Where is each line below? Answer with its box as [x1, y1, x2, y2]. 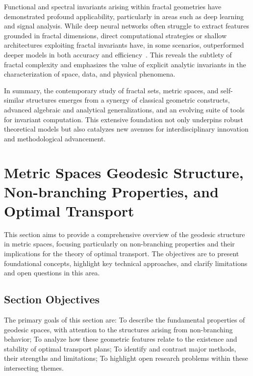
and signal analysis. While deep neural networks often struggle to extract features [4, 21, 249, 31]
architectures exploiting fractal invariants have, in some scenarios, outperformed [4, 40, 244, 50]
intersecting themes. [4, 362, 64, 373]
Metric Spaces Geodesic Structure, [4, 162, 244, 182]
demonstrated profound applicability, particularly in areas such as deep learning [4, 11, 244, 21]
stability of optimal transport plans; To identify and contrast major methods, [4, 343, 236, 353]
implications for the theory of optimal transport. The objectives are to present [4, 248, 239, 258]
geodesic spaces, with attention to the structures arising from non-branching [4, 324, 233, 334]
